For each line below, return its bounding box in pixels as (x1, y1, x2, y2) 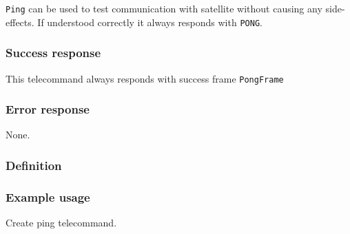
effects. (6, 14, 34, 29)
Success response (6, 44, 101, 61)
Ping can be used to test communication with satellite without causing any (6, 1, 322, 15)
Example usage (6, 188, 90, 205)
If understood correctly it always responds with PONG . (37, 14, 262, 29)
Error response (6, 100, 90, 118)
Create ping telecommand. (6, 215, 117, 230)
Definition (6, 156, 62, 173)
